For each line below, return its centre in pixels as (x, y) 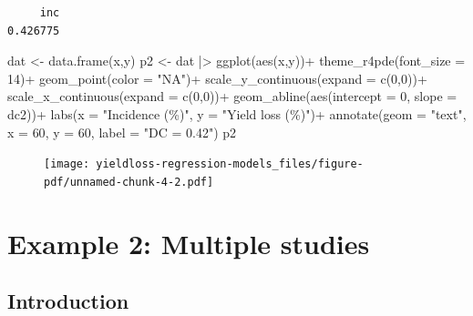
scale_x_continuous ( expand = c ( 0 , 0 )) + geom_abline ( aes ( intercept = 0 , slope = (232, 96)
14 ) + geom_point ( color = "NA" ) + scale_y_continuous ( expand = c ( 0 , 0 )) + (217, 78)
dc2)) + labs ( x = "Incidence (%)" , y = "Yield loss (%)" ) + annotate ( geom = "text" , (237, 113)
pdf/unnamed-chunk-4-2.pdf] (129, 182)
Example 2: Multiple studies (189, 243)
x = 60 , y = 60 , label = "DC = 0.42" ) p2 (122, 132)
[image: (67, 164)
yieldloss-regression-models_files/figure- (230, 164)
